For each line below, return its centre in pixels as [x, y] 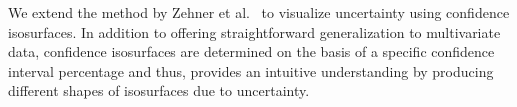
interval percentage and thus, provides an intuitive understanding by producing [251, 70]
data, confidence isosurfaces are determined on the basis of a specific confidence [251, 51]
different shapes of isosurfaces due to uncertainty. [159, 90]
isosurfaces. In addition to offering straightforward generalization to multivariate [254, 31]
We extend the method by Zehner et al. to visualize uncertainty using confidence [259, 12]
